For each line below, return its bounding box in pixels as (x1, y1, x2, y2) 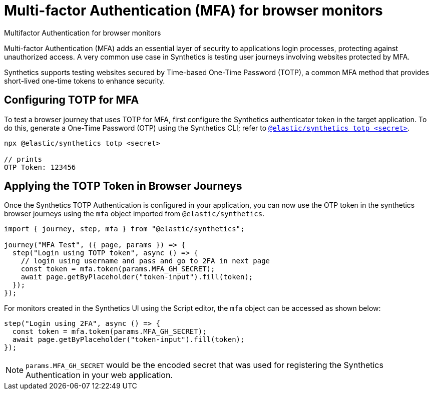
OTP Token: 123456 (4, 163, 76, 171)
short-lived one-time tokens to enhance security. (4, 76, 165, 85)
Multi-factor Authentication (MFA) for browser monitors (4, 2, 383, 19)
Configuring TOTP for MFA (4, 94, 139, 107)
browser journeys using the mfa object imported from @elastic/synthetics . (4, 209, 265, 218)
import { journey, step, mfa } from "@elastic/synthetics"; (4, 225, 245, 233)
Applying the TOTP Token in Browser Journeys (4, 180, 242, 193)
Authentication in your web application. (26, 370, 173, 380)
